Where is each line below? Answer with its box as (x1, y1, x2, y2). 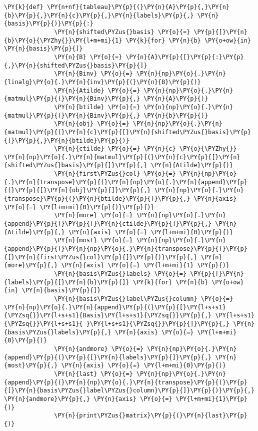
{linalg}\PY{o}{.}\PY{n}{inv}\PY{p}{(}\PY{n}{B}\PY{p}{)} (4, 78, 201, 86)
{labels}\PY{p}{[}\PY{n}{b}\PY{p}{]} (4, 278, 129, 286)
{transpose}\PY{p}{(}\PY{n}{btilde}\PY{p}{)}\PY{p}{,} (4, 195, 190, 203)
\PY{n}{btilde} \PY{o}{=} (54, 103, 140, 111)
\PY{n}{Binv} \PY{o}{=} (54, 70, 133, 78)
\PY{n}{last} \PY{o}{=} (54, 370, 133, 377)
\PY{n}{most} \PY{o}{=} (54, 237, 133, 244)
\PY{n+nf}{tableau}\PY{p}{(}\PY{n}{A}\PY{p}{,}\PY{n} (46, 4, 230, 11)
